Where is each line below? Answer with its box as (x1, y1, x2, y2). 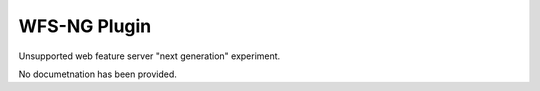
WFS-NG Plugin (18, 15, 152, 37)
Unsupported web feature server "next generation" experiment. (18, 50, 281, 62)
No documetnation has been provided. (18, 68, 177, 80)
